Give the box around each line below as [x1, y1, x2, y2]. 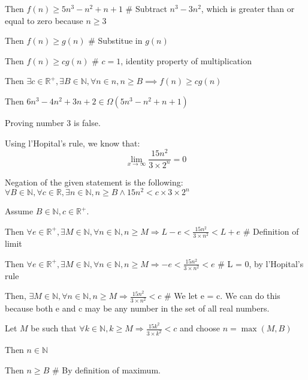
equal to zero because [5, 14, 83, 26]
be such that [31, 322, 77, 334]
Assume [5, 205, 34, 217]
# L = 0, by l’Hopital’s [218, 257, 304, 270]
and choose [180, 322, 220, 334]
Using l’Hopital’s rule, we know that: [5, 136, 140, 149]
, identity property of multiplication [120, 54, 252, 67]
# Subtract [125, 2, 167, 14]
